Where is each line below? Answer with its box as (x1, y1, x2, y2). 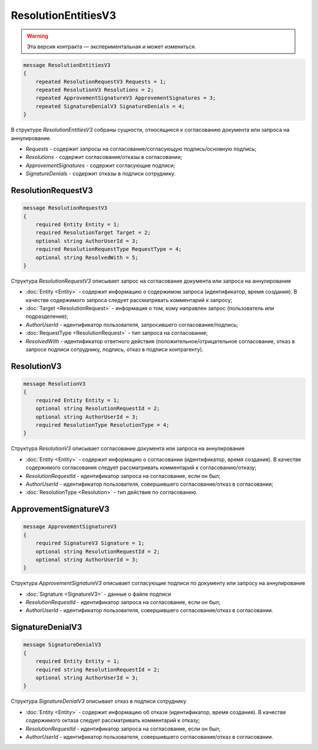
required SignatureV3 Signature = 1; (35, 540, 145, 547)
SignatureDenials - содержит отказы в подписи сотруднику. (25, 170, 176, 177)
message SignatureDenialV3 (23, 642, 101, 648)
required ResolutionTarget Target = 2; (35, 230, 151, 236)
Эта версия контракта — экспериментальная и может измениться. (26, 43, 197, 50)
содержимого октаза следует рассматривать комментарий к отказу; (25, 717, 200, 724)
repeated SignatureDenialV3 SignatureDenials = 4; (35, 103, 185, 109)
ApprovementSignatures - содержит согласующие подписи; (25, 162, 175, 169)
